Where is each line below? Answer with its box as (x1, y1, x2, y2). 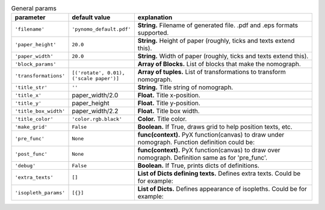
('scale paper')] (72, 75, 120, 82)
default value (72, 13, 111, 22)
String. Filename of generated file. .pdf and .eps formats (137, 21, 298, 29)
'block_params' (14, 61, 57, 67)
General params (11, 4, 57, 13)
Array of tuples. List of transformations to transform (137, 68, 286, 76)
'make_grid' (14, 123, 48, 130)
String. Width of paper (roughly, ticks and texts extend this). (137, 52, 309, 60)
